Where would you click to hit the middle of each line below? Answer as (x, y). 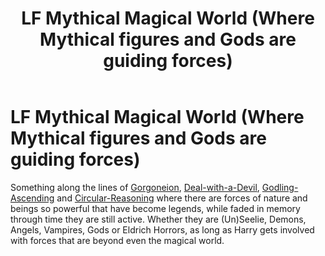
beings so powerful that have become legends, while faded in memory (155, 208)
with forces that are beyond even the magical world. (117, 240)
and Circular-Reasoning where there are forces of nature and (182, 198)
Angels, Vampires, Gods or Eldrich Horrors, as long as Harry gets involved (162, 229)
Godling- (280, 187)
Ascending (32, 198)
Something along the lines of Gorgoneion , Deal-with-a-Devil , (135, 187)
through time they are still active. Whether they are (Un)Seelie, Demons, (158, 219)
